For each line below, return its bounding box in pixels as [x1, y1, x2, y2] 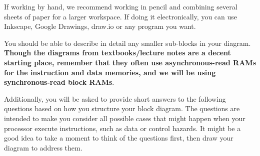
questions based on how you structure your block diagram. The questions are [4, 103, 240, 114]
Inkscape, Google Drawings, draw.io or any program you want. [4, 21, 196, 31]
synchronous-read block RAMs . [4, 77, 114, 87]
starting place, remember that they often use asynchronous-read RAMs [4, 57, 256, 67]
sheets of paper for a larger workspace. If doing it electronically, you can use [4, 11, 237, 21]
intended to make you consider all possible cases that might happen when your [4, 113, 245, 123]
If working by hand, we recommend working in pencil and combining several [4, 1, 237, 11]
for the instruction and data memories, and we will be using [4, 67, 216, 77]
